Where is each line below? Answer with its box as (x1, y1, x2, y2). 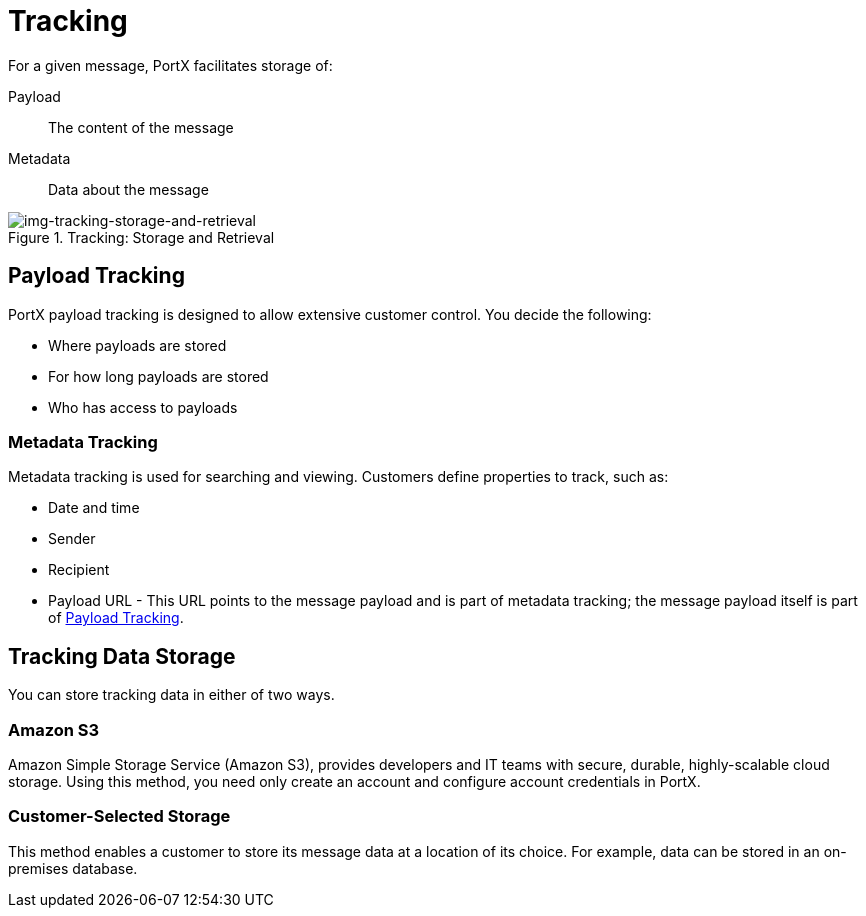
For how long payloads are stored (48, 367, 269, 385)
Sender (48, 530, 96, 548)
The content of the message (48, 118, 234, 136)
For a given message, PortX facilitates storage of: (8, 56, 333, 74)
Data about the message (48, 180, 209, 198)
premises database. (8, 859, 138, 877)
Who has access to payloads (48, 398, 238, 416)
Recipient (48, 561, 110, 579)
